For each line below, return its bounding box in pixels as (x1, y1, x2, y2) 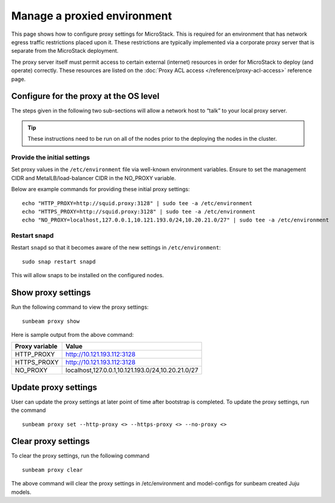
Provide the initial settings (11, 153, 90, 161)
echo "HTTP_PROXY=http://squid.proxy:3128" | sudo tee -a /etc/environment (22, 200, 252, 206)
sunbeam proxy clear (22, 466, 83, 473)
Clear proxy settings (11, 436, 90, 447)
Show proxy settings (11, 288, 91, 298)
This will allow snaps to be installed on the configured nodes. (11, 272, 164, 279)
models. (11, 488, 32, 496)
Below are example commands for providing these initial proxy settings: (11, 186, 191, 193)
